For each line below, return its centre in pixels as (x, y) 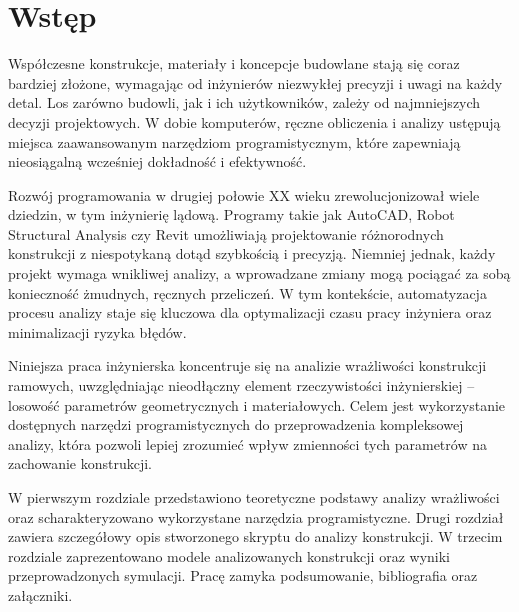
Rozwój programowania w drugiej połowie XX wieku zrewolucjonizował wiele (244, 194)
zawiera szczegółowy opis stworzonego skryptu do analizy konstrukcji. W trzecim (255, 536)
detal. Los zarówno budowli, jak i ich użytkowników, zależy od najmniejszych (244, 102)
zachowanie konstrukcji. (80, 463)
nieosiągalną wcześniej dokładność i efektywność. (157, 161)
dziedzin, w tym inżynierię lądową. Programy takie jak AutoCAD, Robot (231, 214)
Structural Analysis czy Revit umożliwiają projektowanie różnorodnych (226, 233)
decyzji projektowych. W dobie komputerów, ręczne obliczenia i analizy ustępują (254, 121)
